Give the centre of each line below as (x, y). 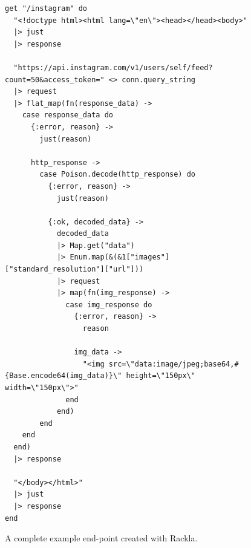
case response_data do (67, 115)
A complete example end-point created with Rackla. (101, 538)
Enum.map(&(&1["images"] (120, 257)
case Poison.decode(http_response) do (117, 175)
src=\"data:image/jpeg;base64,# (174, 364)
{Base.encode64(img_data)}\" (64, 376)
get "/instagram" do (46, 8)
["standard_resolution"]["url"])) (74, 269)
